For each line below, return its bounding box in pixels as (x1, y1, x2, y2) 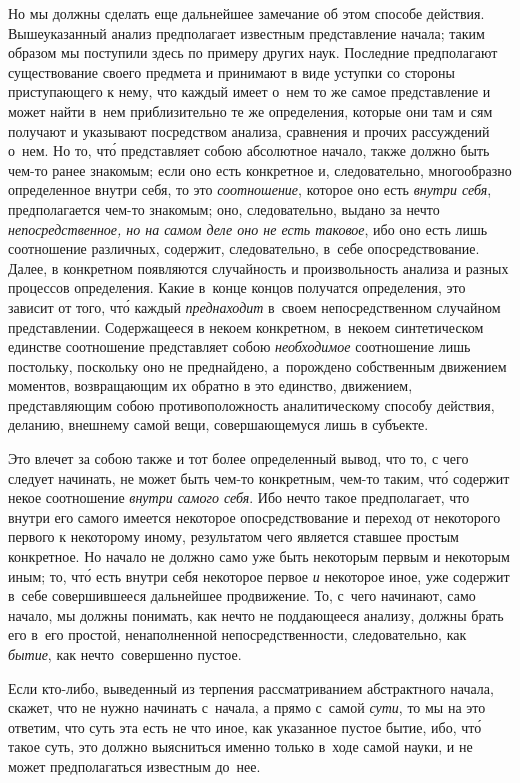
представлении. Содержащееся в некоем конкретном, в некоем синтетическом (8, 316, 484, 337)
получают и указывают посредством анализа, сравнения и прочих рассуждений (8, 120, 490, 141)
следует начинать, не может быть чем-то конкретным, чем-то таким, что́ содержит (8, 467, 510, 488)
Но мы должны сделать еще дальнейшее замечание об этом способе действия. (8, 3, 485, 23)
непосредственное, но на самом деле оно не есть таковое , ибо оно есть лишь (8, 218, 488, 239)
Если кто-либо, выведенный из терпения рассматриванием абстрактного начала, (8, 677, 494, 698)
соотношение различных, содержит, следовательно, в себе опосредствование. (8, 238, 480, 259)
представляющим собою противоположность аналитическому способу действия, (8, 394, 495, 415)
